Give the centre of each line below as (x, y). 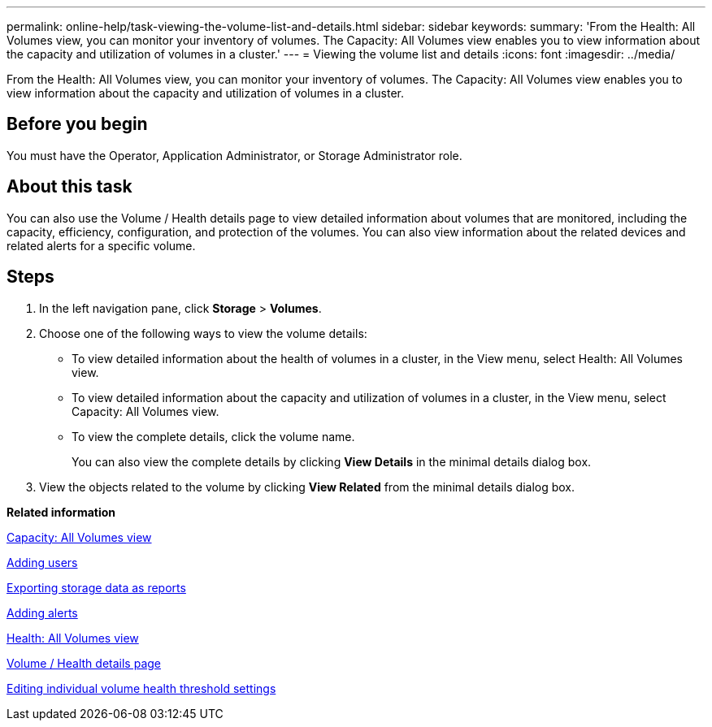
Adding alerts (42, 612)
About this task (69, 187)
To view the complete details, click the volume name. (213, 436)
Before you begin (77, 124)
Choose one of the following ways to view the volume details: (203, 333)
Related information (61, 512)
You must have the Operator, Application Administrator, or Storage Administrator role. (234, 155)
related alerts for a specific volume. (101, 245)
